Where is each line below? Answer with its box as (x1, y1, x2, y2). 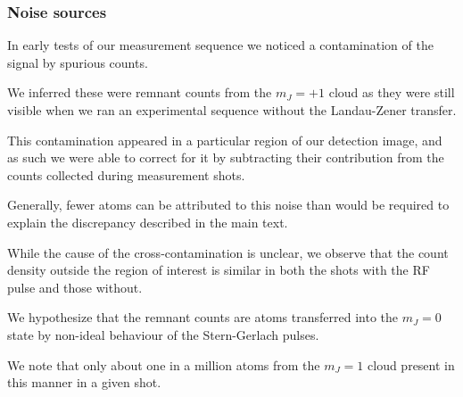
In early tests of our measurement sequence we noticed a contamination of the (7, 36, 434, 54)
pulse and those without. (7, 277, 143, 296)
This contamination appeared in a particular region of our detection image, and (7, 130, 442, 149)
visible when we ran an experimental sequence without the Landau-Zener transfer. (7, 101, 457, 119)
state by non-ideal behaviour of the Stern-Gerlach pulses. (7, 325, 319, 343)
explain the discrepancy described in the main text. (7, 212, 288, 231)
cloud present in (368, 355, 455, 374)
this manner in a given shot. (7, 373, 161, 392)
